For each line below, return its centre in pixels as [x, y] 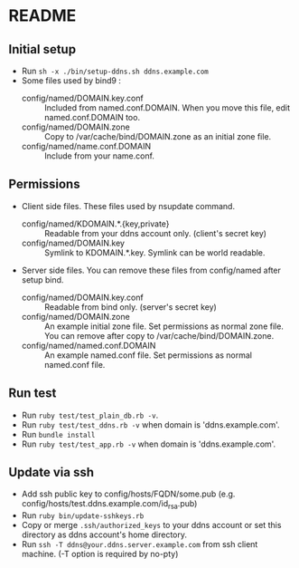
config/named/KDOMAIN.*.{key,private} [95, 224]
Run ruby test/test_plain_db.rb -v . [90, 415]
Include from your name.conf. [99, 156]
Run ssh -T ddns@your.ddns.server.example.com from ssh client [140, 544]
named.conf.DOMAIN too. [92, 117]
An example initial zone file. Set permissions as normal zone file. [164, 326]
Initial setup [42, 49]
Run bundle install [58, 434]
